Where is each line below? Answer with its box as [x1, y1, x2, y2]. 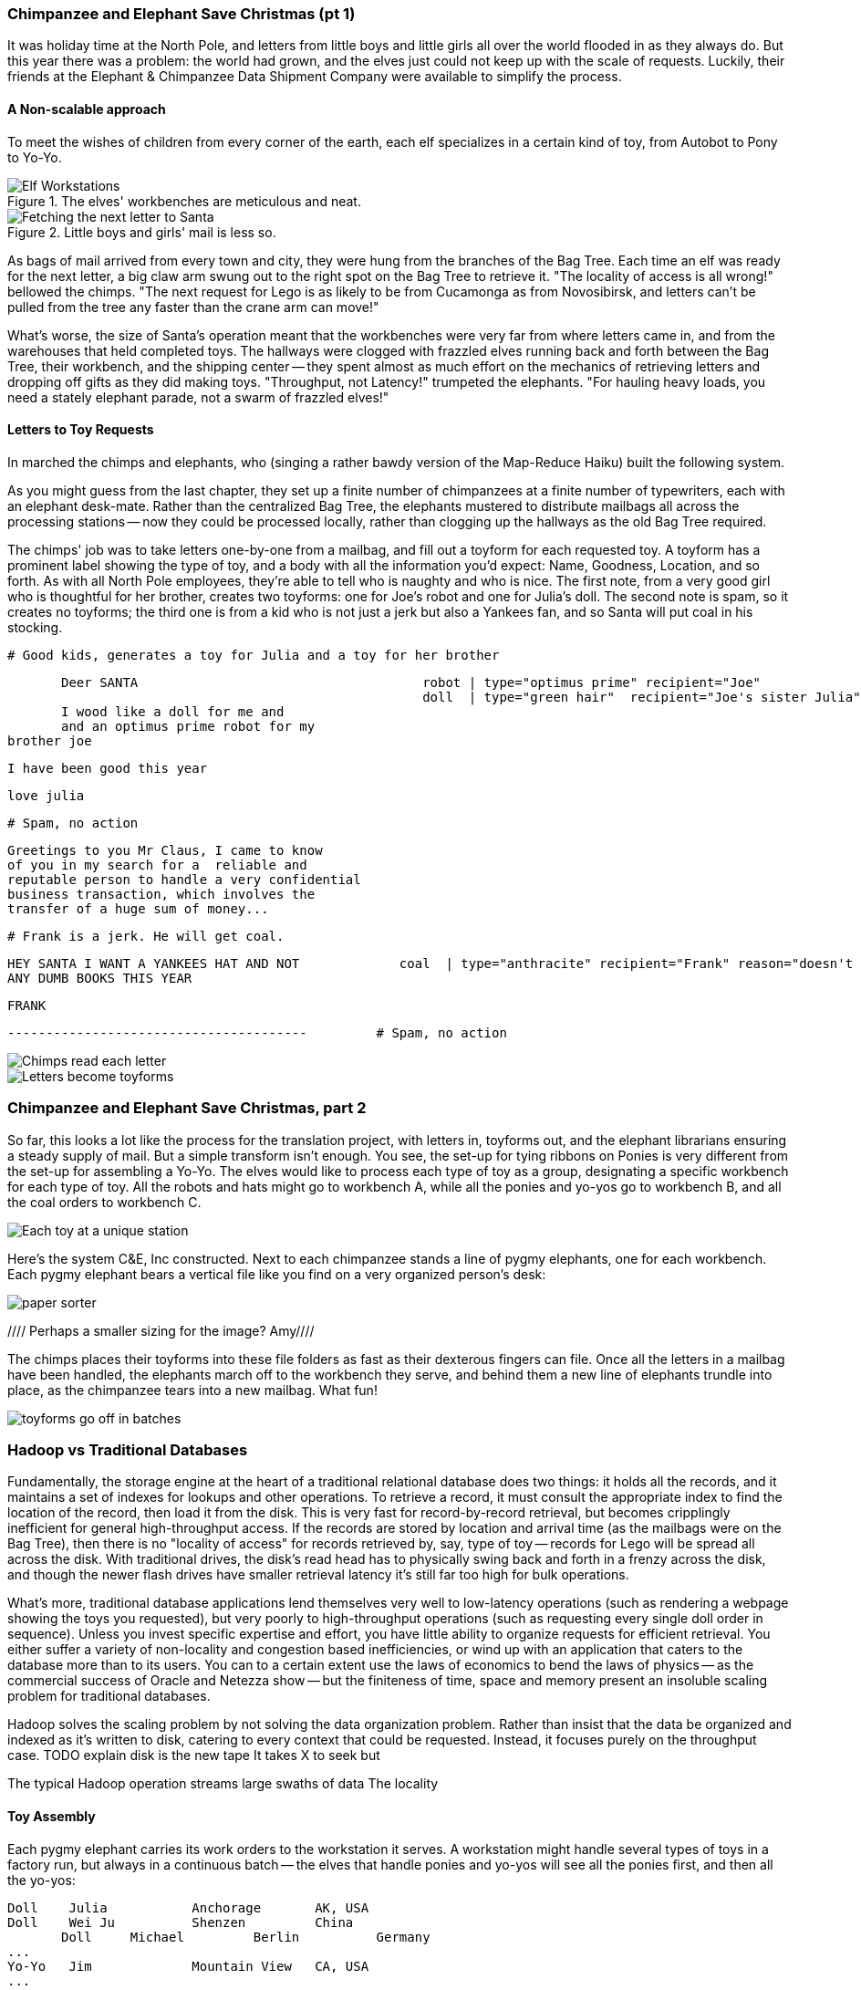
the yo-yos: [7, 1871, 76, 1888]
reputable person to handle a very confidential [7, 871, 361, 887]
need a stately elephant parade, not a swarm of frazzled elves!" [7, 389, 389, 405]
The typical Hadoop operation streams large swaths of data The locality [7, 1776, 439, 1792]
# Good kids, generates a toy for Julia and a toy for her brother [7, 647, 500, 662]
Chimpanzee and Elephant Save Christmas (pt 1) [7, 5, 356, 23]
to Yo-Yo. [7, 149, 62, 165]
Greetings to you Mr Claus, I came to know [7, 842, 323, 858]
